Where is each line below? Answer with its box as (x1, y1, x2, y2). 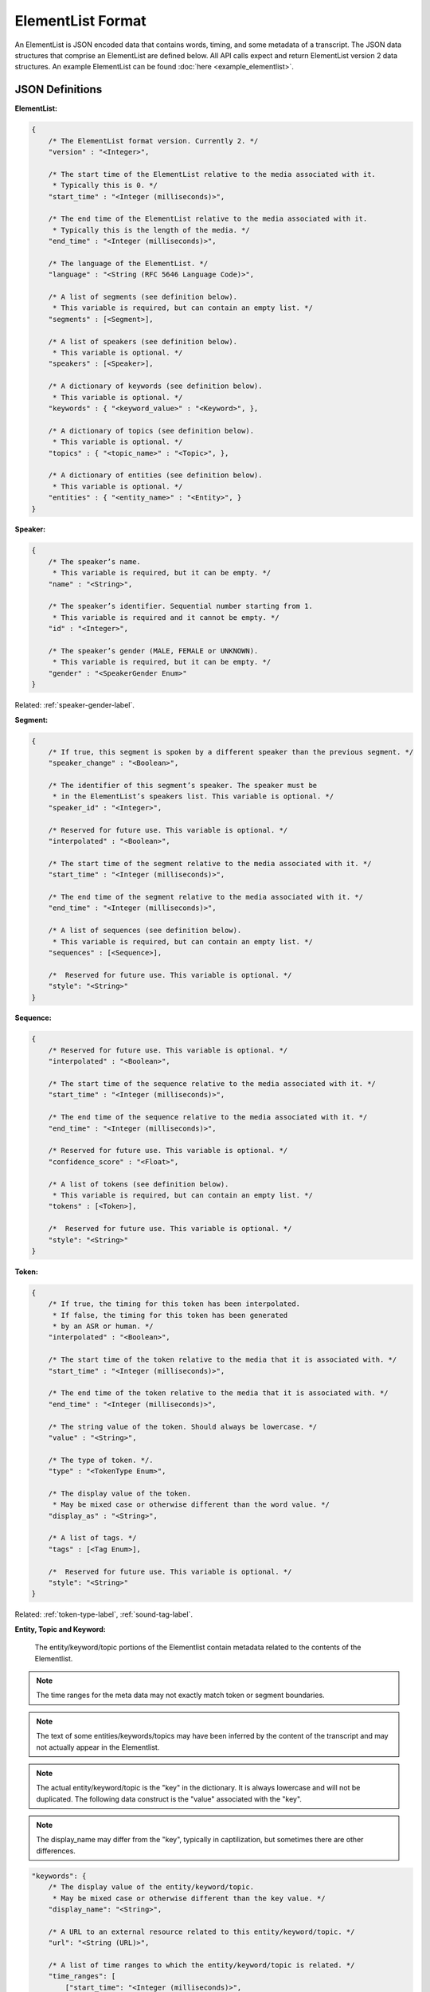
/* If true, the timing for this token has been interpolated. (48, 1300, 301, 1308)
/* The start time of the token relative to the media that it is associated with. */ (48, 1355, 397, 1364)
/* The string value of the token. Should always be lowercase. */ (48, 1422, 318, 1431)
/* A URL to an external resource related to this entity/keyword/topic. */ (48, 1927, 355, 1936)
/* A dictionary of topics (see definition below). (48, 426, 255, 435)
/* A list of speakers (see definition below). (48, 337, 238, 346)
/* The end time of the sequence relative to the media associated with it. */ (48, 1112, 368, 1122)
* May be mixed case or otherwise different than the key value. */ (52, 1893, 326, 1903)
